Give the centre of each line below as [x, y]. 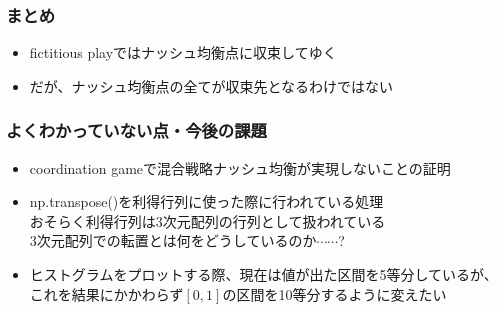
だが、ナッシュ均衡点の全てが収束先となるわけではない [211, 85]
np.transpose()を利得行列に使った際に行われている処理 [206, 201]
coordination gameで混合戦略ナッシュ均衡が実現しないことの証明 [240, 167]
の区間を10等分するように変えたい [334, 293]
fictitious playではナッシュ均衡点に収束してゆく [183, 52]
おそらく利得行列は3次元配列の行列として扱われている [207, 220]
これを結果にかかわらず [106, 293]
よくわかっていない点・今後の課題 [136, 130]
